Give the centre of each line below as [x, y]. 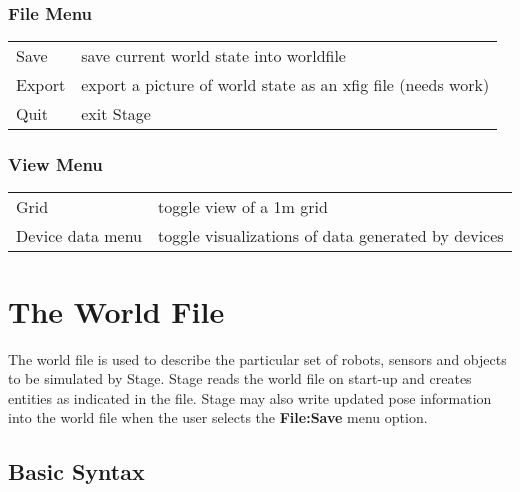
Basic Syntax [76, 471]
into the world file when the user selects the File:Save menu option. [218, 417]
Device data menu [79, 236]
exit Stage [116, 114]
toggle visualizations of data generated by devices [330, 236]
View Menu [55, 164]
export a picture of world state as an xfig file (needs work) [285, 85]
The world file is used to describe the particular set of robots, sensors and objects [257, 358]
